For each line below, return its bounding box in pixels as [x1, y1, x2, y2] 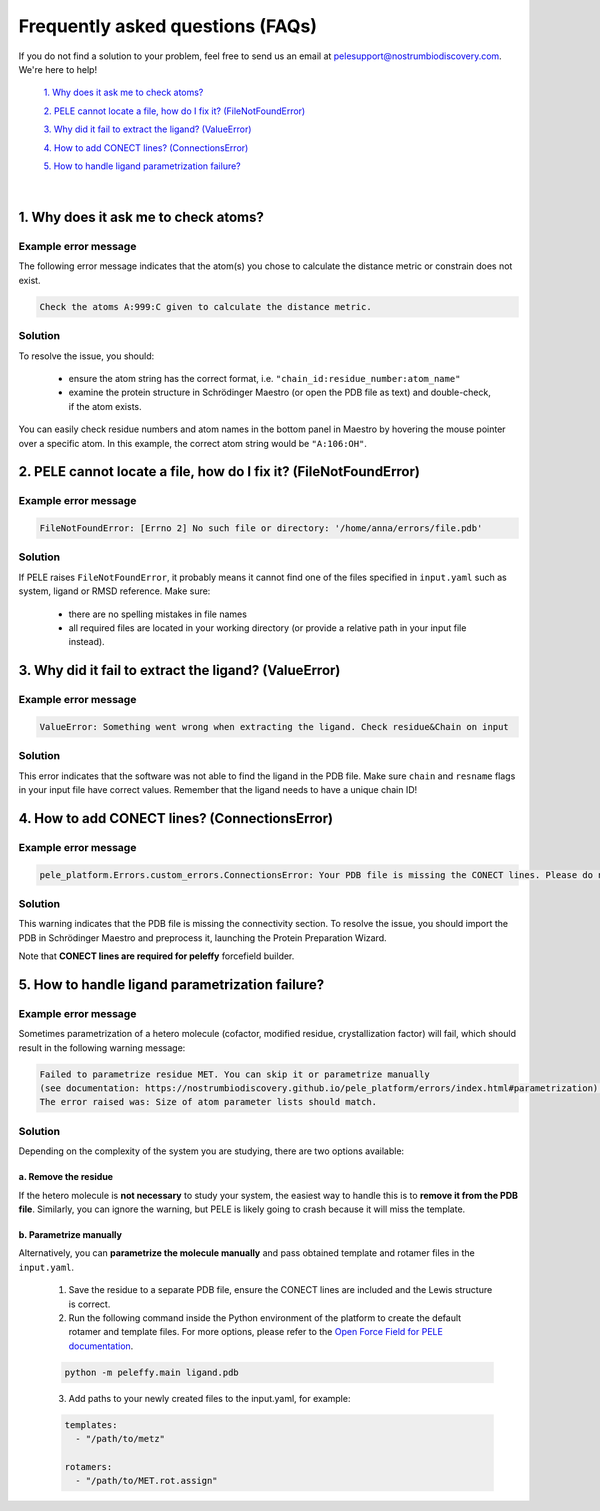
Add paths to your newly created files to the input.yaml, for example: [68, 1392, 351, 1404]
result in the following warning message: [18, 1041, 186, 1054]
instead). [68, 636, 105, 648]
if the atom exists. [68, 400, 142, 412]
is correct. [68, 1298, 111, 1310]
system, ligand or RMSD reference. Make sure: [18, 585, 211, 597]
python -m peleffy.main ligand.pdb [64, 1366, 239, 1378]
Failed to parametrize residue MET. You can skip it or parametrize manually [39, 1068, 430, 1080]
